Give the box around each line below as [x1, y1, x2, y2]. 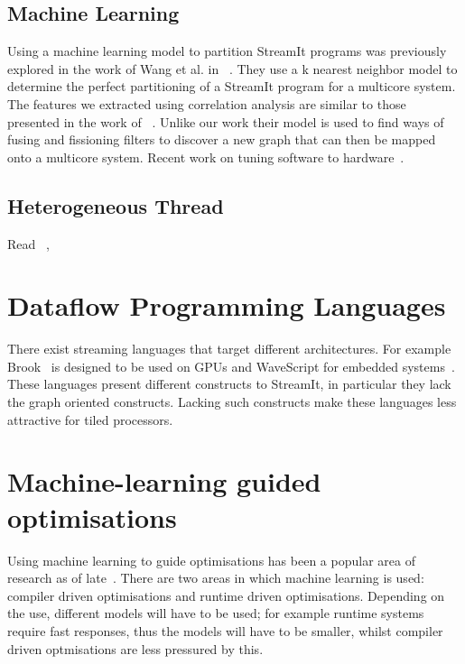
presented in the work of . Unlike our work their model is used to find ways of [7, 112, 444, 131]
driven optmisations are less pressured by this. [7, 639, 264, 658]
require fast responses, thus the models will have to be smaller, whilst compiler [7, 621, 443, 640]
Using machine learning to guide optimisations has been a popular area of [7, 550, 415, 569]
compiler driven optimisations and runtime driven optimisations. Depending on [7, 586, 445, 604]
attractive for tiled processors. [7, 410, 173, 429]
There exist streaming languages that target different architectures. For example [7, 339, 451, 358]
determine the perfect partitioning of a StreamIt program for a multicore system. [7, 77, 456, 96]
